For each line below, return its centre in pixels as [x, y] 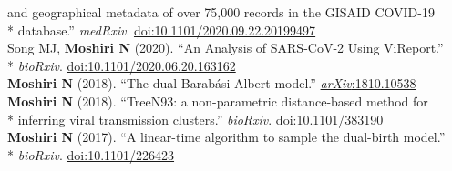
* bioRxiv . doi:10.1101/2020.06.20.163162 [122, 65]
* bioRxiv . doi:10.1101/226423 [91, 154]
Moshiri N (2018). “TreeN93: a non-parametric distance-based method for [218, 101]
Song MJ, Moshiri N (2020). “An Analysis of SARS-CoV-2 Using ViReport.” [226, 48]
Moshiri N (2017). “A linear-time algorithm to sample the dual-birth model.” [226, 137]
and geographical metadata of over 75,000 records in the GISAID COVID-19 [221, 12]
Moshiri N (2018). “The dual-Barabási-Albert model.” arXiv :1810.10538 [212, 83]
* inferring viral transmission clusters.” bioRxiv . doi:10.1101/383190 [195, 119]
